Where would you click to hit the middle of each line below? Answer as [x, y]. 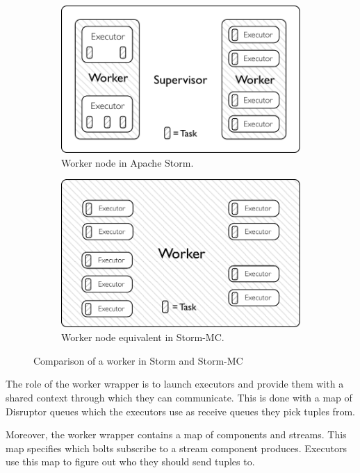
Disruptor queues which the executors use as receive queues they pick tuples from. [180, 411]
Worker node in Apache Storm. [128, 162]
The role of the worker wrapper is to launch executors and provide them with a [175, 384]
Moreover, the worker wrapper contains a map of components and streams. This [176, 434]
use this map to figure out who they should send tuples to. [130, 462]
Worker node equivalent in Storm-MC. [143, 337]
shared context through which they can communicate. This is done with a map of [179, 398]
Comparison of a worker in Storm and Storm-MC [138, 360]
